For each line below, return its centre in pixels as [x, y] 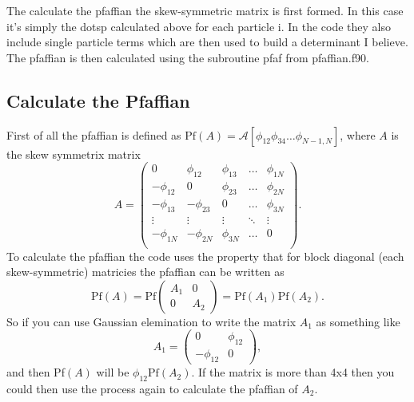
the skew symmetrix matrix [74, 154]
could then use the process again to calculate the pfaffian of [152, 388]
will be [113, 372]
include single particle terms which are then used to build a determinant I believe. [207, 42]
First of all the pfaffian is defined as [94, 134]
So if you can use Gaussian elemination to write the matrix [151, 321]
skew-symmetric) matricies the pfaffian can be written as [145, 272]
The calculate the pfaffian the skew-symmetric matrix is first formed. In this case [205, 10]
